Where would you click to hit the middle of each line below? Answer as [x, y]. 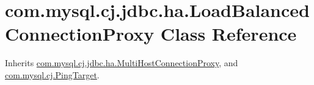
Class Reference [228, 34]
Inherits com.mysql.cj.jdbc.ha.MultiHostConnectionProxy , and [122, 63]
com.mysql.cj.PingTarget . [52, 74]
